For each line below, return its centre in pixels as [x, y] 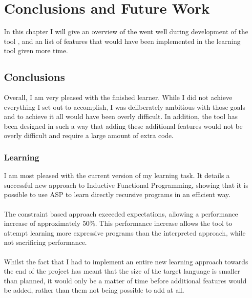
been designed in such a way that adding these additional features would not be [123, 126]
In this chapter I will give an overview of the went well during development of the [126, 31]
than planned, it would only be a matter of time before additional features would [125, 280]
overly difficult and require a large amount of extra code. [89, 135]
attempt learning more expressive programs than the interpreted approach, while [125, 232]
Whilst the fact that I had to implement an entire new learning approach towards [126, 261]
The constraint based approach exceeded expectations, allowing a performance [121, 213]
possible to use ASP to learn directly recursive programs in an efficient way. [117, 194]
